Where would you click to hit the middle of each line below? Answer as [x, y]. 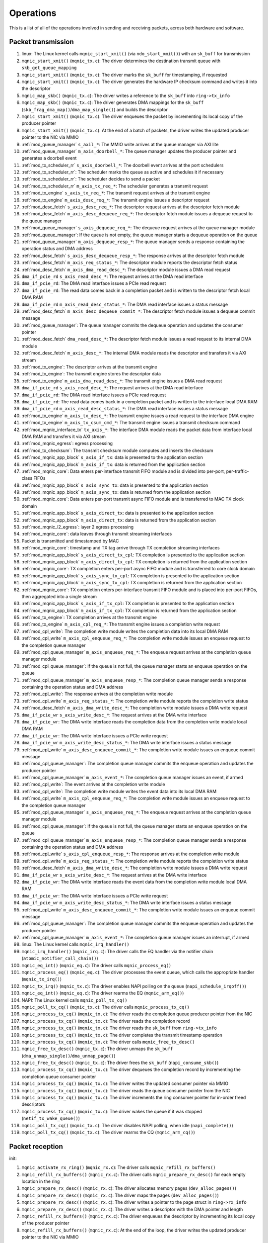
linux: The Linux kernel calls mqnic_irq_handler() [75, 944]
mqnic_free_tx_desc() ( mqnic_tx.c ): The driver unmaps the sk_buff [97, 1049]
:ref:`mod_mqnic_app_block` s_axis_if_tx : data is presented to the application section [112, 457]
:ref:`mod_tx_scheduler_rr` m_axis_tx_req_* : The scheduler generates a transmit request [115, 186]
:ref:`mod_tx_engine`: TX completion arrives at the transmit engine [89, 618]
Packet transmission [41, 42]
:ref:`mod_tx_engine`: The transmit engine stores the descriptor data [91, 374]
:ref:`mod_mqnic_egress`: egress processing [67, 444]
